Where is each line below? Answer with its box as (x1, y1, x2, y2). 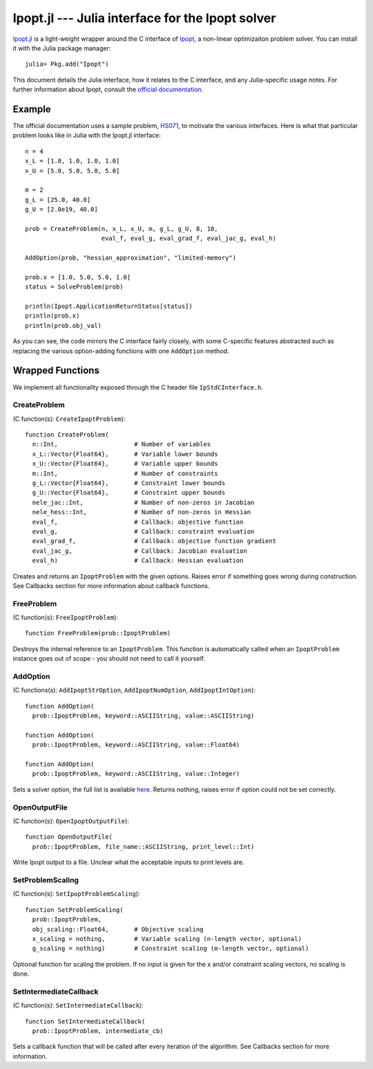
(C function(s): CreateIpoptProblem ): (12, 414, 126, 423)
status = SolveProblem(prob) (25, 283, 124, 291)
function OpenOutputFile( (25, 833, 113, 841)
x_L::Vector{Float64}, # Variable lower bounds (32, 450, 218, 458)
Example (12, 103, 51, 115)
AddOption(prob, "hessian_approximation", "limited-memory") (25, 254, 236, 262)
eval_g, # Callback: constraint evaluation (32, 527, 255, 536)
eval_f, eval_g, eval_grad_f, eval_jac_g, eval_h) (101, 235, 276, 242)
